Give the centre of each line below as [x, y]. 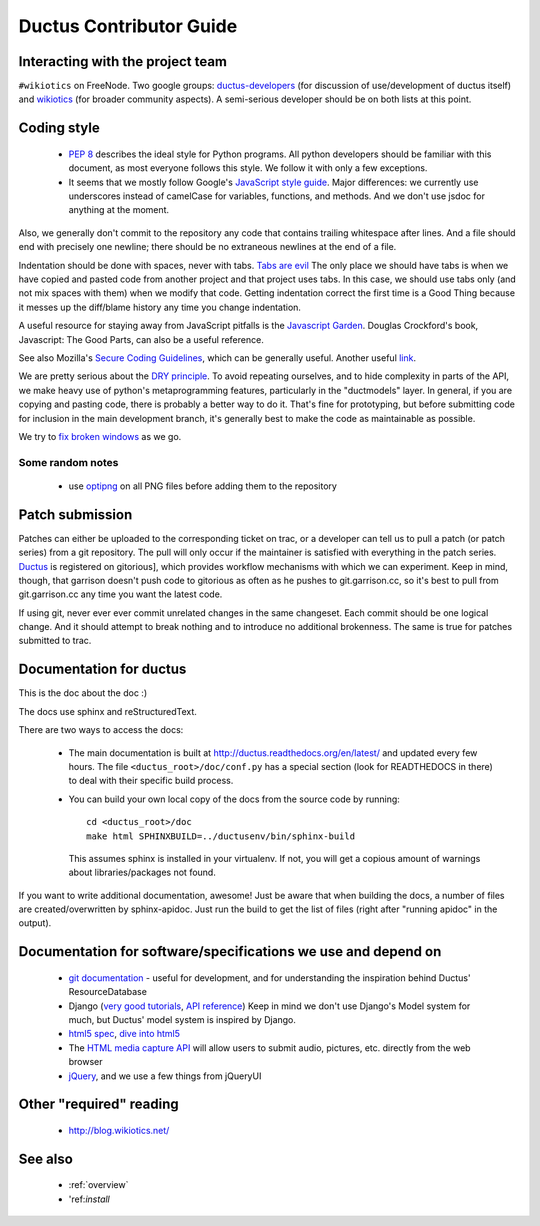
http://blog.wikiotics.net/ [119, 1131]
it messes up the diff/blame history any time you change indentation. [160, 307]
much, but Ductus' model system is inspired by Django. [182, 1020]
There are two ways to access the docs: [101, 730]
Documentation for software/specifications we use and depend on [230, 951]
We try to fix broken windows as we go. [100, 436]
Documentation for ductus [102, 669]
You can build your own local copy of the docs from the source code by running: [234, 799]
